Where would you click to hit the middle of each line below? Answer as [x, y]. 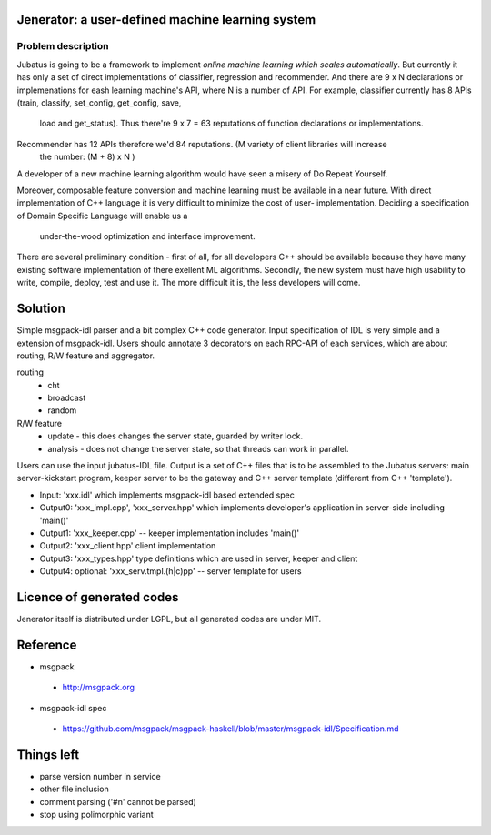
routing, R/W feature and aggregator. [85, 356]
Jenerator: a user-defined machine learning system [166, 20]
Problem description [63, 46]
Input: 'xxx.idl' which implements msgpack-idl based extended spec [167, 495]
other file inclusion [74, 789]
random [62, 410]
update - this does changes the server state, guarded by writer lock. [175, 436]
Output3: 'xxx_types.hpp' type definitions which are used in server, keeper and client [199, 558]
